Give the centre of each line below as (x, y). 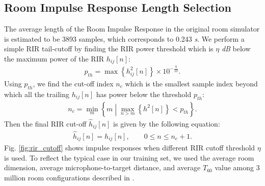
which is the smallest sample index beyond (191, 83)
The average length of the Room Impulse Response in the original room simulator (132, 29)
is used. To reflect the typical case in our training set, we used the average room (129, 157)
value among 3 (237, 167)
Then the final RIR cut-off (45, 123)
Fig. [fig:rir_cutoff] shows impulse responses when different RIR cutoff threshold (130, 147)
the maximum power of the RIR (54, 58)
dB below (236, 49)
